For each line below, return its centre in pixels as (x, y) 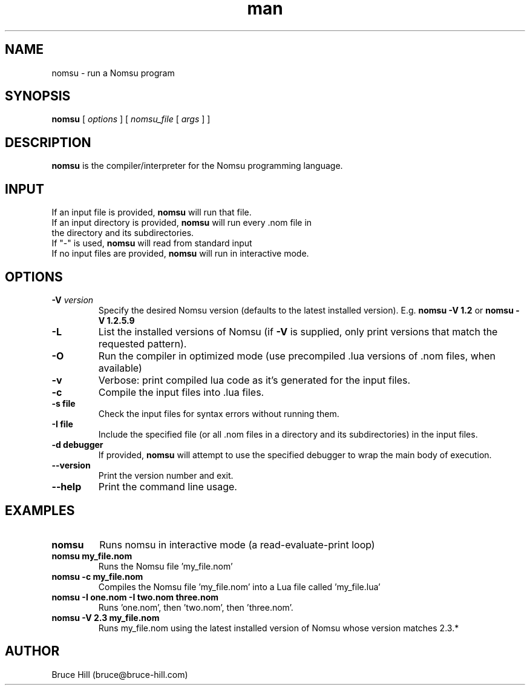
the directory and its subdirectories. (123, 233)
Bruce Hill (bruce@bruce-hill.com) (120, 674)
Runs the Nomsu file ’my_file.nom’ (165, 566)
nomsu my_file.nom (92, 556)
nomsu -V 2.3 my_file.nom (106, 617)
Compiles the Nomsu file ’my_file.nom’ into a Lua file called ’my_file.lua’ (239, 586)
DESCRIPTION (48, 142)
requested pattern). (142, 343)
